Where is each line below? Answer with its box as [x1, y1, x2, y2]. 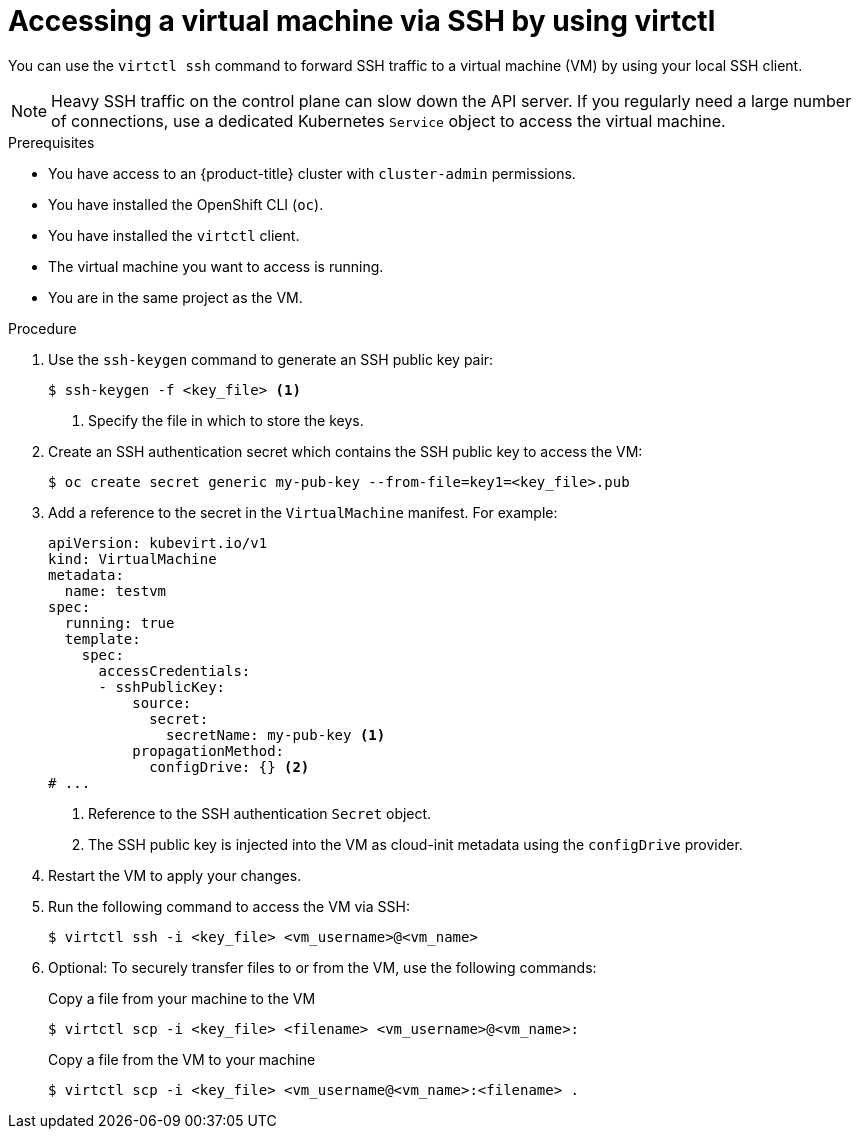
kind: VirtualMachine [48, 550, 217, 567]
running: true [64, 614, 175, 631]
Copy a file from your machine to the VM [48, 989, 316, 1007]
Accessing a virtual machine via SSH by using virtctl [8, 4, 716, 38]
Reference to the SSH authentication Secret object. [88, 804, 432, 822]
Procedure [8, 319, 77, 337]
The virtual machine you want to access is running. [48, 257, 384, 275]
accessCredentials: [98, 662, 251, 679]
